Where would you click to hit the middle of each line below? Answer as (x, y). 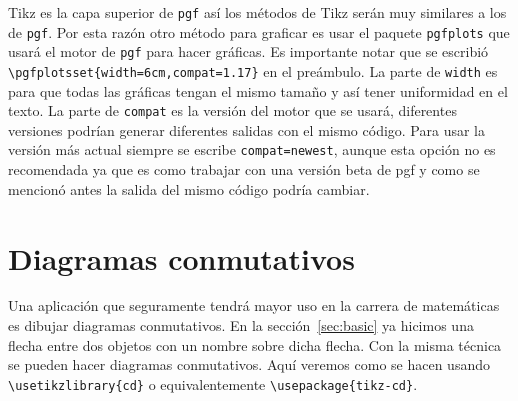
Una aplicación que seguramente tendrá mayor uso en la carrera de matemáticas (254, 305)
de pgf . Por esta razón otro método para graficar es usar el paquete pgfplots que (259, 31)
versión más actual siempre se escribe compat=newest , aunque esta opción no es (252, 149)
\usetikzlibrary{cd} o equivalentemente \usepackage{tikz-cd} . (213, 383)
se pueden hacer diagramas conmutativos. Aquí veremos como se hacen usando (249, 364)
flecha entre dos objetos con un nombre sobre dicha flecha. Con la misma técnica (255, 344)
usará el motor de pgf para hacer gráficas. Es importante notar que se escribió (248, 51)
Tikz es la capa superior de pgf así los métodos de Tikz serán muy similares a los (257, 12)
